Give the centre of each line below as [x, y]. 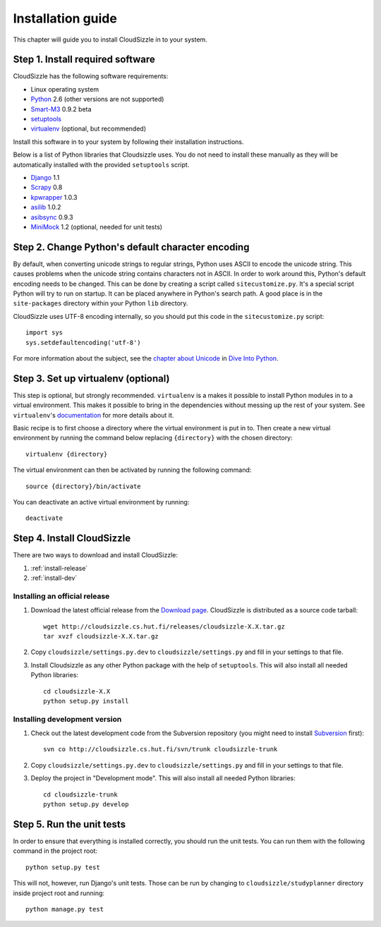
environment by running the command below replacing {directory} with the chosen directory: [153, 438]
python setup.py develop [86, 805]
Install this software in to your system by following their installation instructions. [128, 142]
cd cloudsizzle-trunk [80, 794]
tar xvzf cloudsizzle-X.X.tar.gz [101, 636]
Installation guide [65, 18]
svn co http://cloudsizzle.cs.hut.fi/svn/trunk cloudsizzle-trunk [161, 749]
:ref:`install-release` [59, 568]
